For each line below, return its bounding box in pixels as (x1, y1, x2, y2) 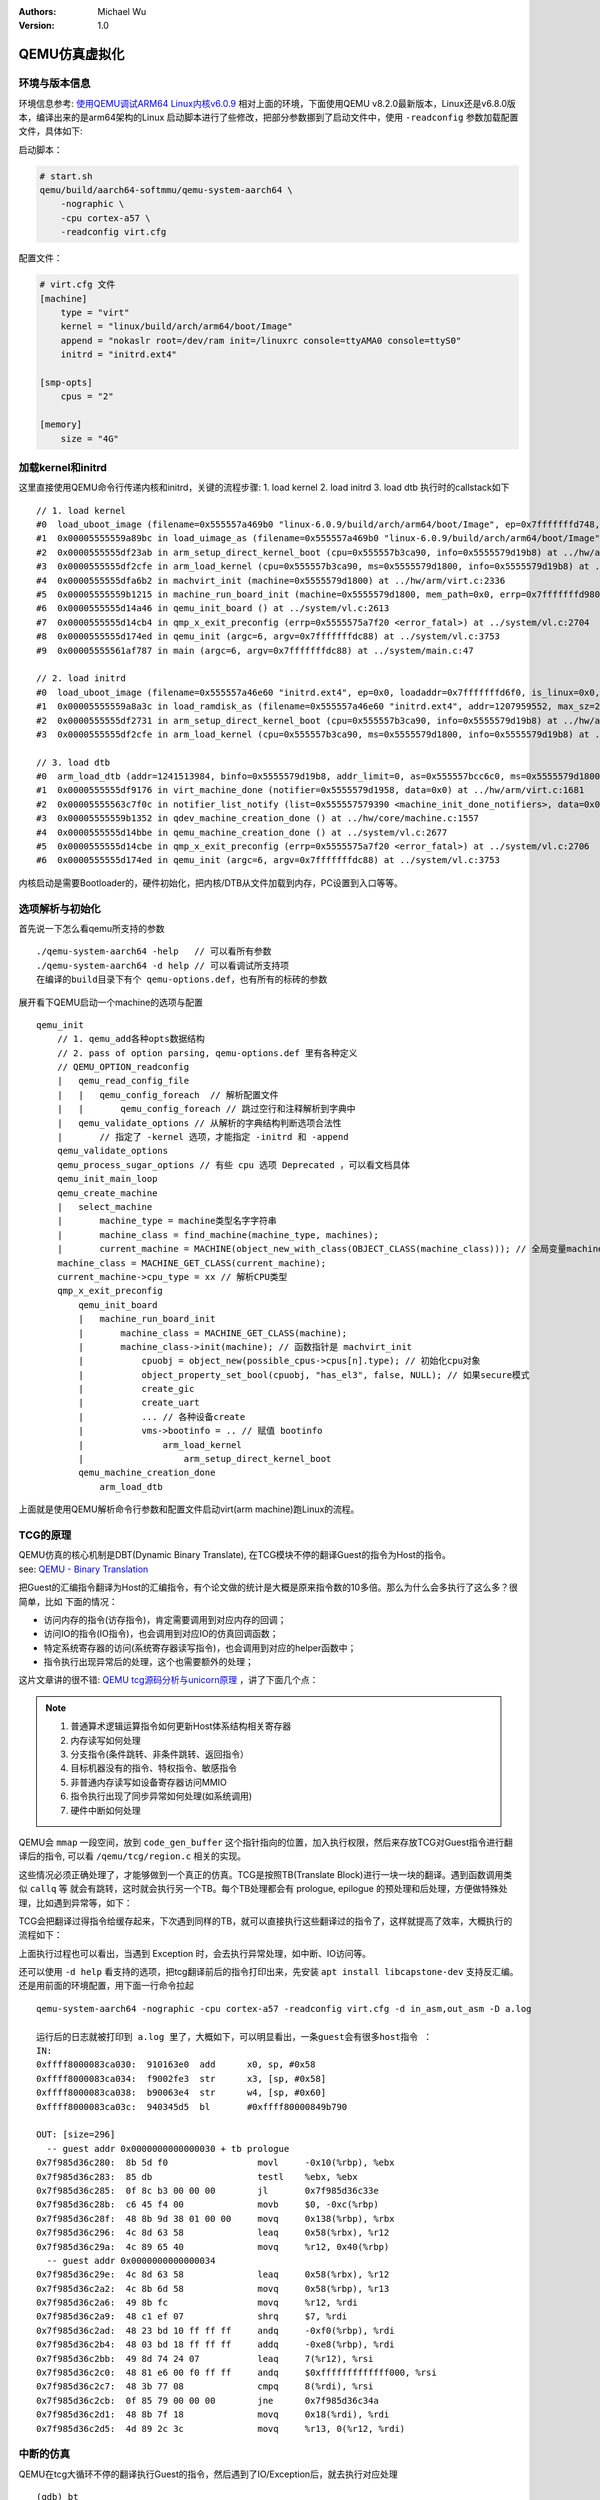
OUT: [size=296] (36, 2129, 116, 2140)
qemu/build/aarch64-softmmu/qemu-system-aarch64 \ (39, 185, 294, 196)
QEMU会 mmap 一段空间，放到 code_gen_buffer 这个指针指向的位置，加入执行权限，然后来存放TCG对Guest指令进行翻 (18, 1836, 514, 1848)
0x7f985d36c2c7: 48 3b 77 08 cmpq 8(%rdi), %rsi (36, 2381, 374, 2392)
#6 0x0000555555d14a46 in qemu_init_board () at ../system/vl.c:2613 (36, 603, 390, 614)
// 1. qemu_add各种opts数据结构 (56, 1033, 205, 1045)
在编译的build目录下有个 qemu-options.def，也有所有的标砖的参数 (36, 974, 328, 985)
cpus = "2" (60, 391, 114, 402)
